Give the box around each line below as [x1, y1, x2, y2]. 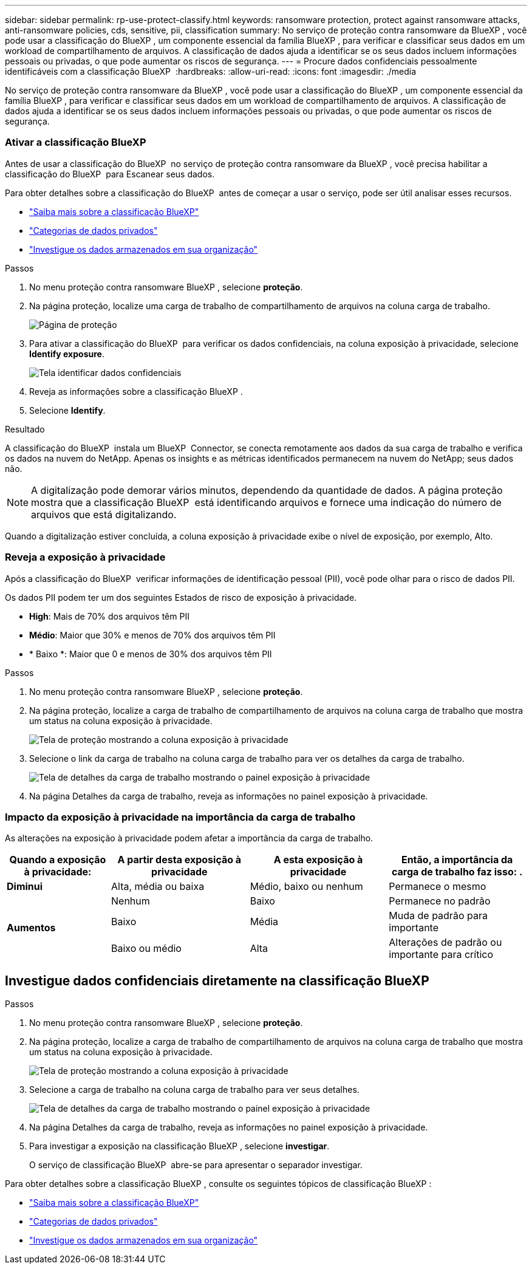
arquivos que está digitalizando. [31, 508, 177, 521]
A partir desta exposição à [117, 853, 242, 866]
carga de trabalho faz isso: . [392, 866, 523, 878]
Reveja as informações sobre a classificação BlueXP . [29, 386, 243, 397]
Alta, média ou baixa [111, 880, 205, 893]
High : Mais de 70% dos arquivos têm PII [29, 611, 189, 621]
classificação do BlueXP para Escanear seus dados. [5, 168, 215, 179]
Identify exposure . [29, 348, 104, 359]
